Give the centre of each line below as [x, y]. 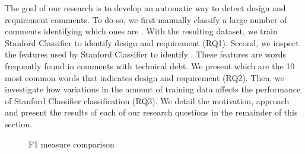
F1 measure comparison [72, 144]
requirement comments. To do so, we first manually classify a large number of [146, 19]
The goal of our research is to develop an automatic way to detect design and [145, 8]
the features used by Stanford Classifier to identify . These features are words [146, 54]
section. [18, 123]
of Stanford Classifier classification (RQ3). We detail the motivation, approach [147, 100]
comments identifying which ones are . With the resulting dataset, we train [141, 31]
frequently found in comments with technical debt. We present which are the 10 [150, 65]
